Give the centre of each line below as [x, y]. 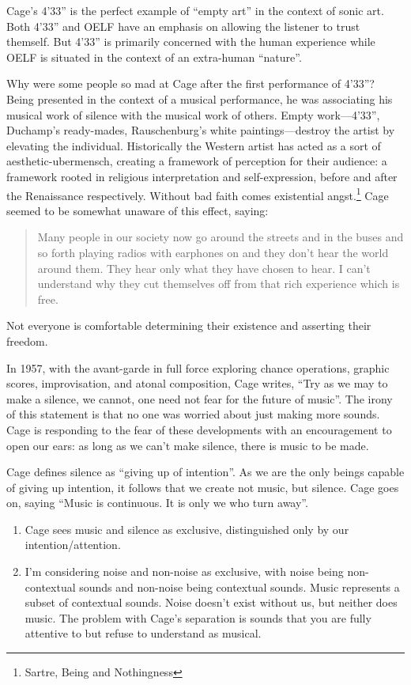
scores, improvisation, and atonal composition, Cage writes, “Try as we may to [197, 383]
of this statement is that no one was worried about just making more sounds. [193, 414]
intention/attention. [73, 545]
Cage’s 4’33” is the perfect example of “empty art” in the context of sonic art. [195, 10]
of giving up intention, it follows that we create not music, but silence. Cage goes [203, 487]
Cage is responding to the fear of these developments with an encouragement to [199, 429]
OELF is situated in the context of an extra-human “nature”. [154, 57]
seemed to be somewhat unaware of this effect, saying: [138, 210]
